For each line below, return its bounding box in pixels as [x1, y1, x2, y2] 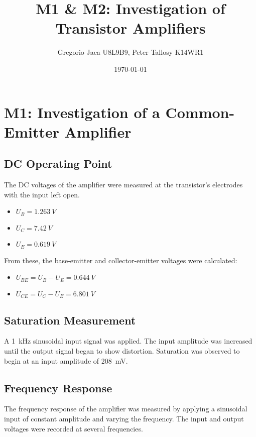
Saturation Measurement [4, 312, 136, 327]
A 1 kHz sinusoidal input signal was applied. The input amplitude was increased [4, 336, 252, 346]
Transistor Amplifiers [55, 18, 206, 38]
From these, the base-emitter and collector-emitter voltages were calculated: [4, 255, 237, 265]
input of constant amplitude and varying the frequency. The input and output [4, 413, 244, 423]
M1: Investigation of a [4, 101, 160, 122]
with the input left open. [4, 189, 80, 199]
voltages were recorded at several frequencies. [4, 423, 143, 433]
